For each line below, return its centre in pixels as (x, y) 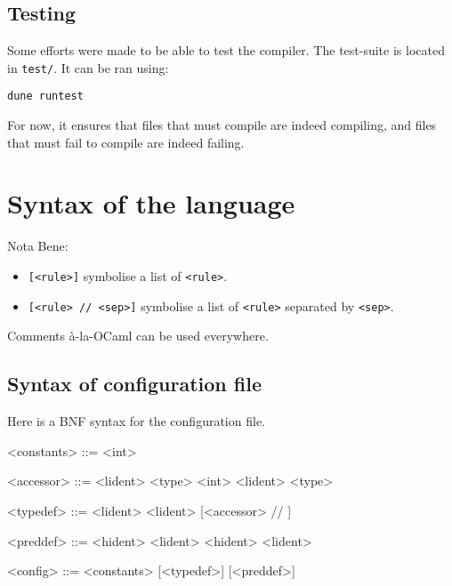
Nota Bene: (38, 246)
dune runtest (45, 96)
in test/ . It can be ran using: (88, 67)
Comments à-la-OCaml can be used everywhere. (138, 336)
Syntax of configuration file (134, 384)
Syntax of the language (151, 203)
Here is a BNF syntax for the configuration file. (136, 421)
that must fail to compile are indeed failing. (126, 142)
